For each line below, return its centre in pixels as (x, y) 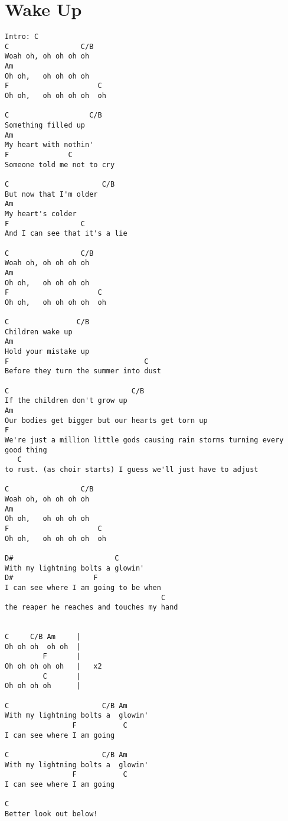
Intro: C (22, 37)
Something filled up (45, 126)
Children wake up (39, 332)
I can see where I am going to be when (83, 587)
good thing (26, 450)
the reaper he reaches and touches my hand (91, 607)
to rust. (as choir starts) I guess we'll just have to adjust (132, 470)
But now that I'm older (51, 194)
